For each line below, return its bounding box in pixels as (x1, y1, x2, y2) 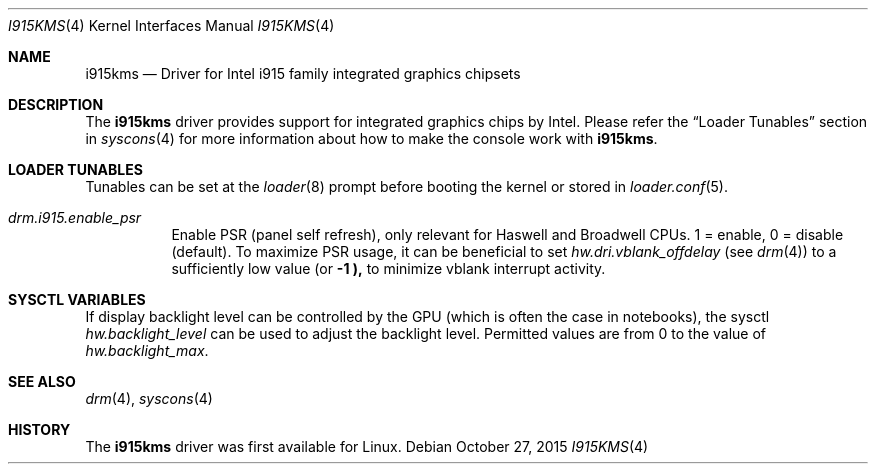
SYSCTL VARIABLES (8, 291, 146, 308)
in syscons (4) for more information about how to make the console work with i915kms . (85, 130, 658, 147)
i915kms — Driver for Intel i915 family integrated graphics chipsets (85, 65, 521, 82)
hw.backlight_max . (85, 342, 209, 359)
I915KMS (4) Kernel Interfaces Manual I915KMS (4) (8, 17, 335, 34)
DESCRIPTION (8, 96, 104, 113)
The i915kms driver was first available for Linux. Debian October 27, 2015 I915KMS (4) (85, 438, 649, 455)
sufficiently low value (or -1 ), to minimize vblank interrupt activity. (171, 260, 606, 277)
